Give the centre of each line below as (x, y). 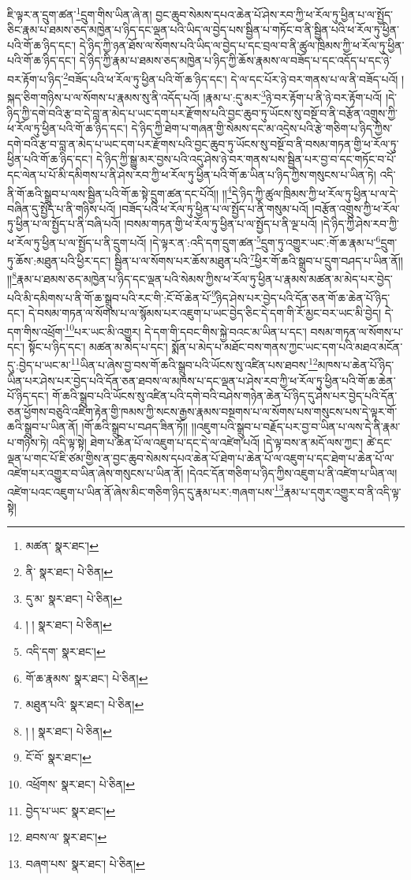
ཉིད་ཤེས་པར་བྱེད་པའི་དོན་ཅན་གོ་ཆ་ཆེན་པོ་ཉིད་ (303, 297)
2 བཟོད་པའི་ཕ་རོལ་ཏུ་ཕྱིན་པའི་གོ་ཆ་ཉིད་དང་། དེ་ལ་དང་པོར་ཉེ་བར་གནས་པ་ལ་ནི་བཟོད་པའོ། (231, 78)
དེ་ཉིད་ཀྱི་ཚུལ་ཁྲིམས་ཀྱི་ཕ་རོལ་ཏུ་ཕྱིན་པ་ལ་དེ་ (315, 193)
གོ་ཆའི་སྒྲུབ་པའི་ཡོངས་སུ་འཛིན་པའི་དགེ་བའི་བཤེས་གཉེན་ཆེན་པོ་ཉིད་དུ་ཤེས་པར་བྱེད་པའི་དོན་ (225, 396)
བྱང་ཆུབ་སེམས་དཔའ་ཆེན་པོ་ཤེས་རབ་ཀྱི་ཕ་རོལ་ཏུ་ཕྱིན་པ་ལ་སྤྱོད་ (274, 14)
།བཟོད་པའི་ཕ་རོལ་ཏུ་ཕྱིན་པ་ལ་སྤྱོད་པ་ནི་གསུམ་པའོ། (214, 208)
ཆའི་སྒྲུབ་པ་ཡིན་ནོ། (43, 427)
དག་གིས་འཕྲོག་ (36, 331)
